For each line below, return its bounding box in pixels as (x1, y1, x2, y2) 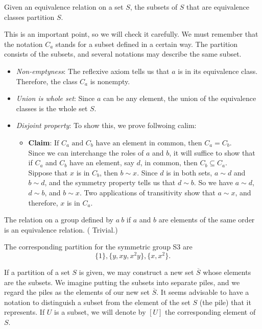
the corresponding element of (165, 307, 256, 317)
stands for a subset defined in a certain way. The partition (55, 38, 238, 49)
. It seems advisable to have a (156, 287, 249, 297)
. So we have (194, 177, 233, 188)
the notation (4, 38, 43, 49)
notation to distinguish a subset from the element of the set (4, 296, 190, 307)
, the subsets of (130, 2, 178, 12)
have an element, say (69, 157, 134, 168)
